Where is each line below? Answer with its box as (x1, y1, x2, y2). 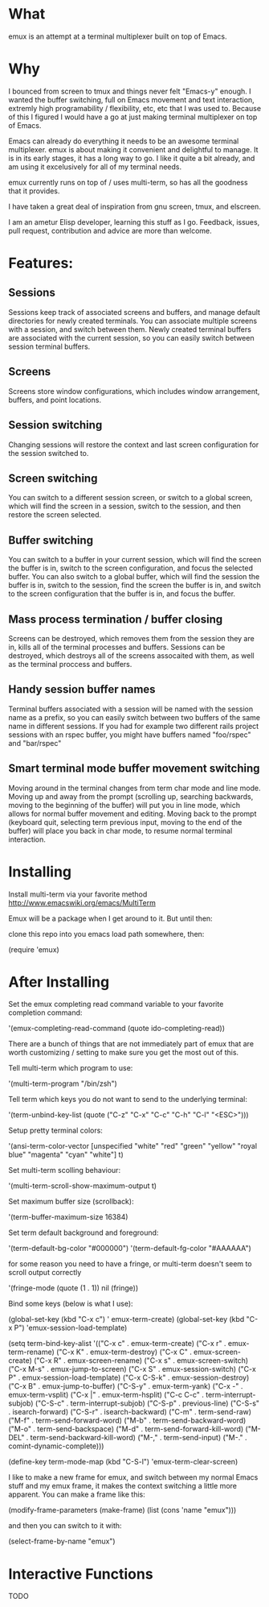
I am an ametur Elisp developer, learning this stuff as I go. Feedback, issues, (8, 217, 260, 226)
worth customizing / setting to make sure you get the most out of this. (8, 1048, 239, 1058)
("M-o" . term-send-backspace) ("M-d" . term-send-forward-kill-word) (8, 1424, 244, 1434)
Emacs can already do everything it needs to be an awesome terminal (8, 136, 239, 146)
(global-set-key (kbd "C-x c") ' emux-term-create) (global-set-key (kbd (8, 1315, 245, 1324)
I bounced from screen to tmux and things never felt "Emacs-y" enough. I (8, 86, 251, 96)
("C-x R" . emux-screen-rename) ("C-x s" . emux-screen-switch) (33, 1356, 249, 1365)
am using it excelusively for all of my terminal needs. (8, 162, 182, 172)
